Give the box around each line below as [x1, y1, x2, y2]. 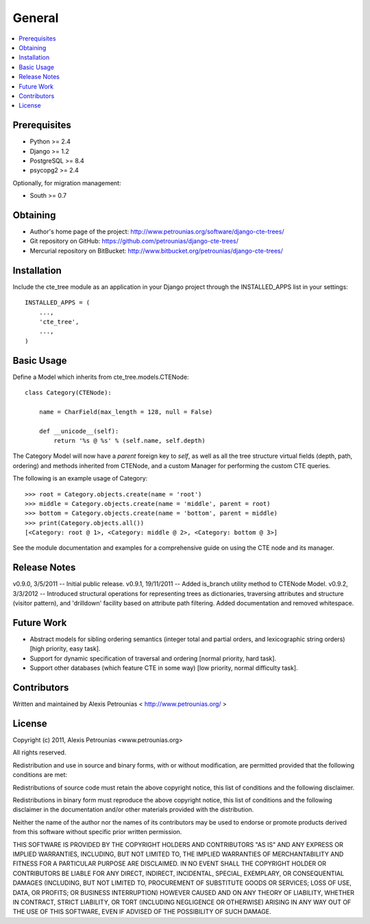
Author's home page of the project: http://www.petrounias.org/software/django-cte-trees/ [29, 227, 284, 236]
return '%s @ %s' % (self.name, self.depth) [53, 437, 206, 444]
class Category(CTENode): [25, 389, 112, 396]
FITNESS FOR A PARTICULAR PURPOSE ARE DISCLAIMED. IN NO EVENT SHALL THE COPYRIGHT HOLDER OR [12, 859, 327, 868]
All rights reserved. [12, 748, 66, 756]
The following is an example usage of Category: [12, 474, 148, 483]
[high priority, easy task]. [29, 645, 101, 653]
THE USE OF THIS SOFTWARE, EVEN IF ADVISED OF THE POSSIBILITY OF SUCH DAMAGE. [12, 908, 272, 916]
